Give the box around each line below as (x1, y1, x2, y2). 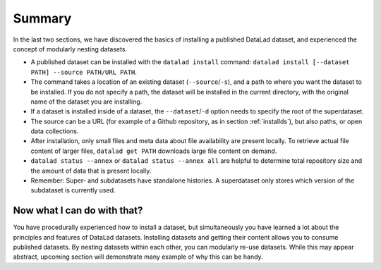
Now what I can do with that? (13, 204, 143, 216)
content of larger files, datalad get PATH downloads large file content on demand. (30, 147, 277, 155)
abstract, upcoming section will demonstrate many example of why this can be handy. (13, 252, 264, 261)
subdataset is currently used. (30, 186, 116, 195)
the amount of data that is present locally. (30, 166, 152, 175)
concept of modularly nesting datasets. (13, 44, 127, 53)
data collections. (30, 127, 79, 135)
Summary (13, 11, 72, 26)
